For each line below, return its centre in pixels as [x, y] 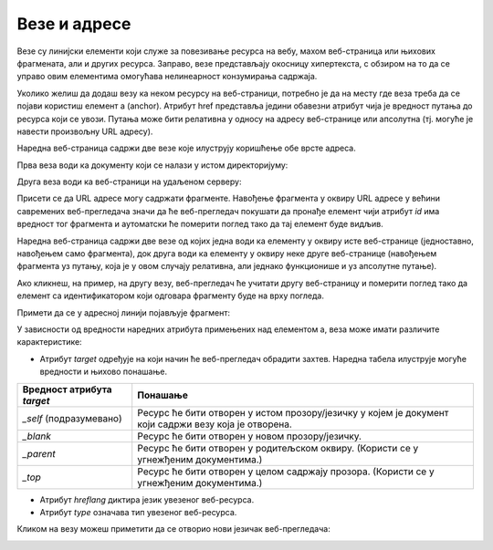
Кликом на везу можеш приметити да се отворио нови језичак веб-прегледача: [173, 529]
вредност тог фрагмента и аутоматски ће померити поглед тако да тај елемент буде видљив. [200, 224]
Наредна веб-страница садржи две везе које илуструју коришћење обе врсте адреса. [186, 148]
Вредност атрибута [68, 389]
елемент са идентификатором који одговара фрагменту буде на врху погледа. [170, 296]
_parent [39, 453]
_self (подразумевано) [72, 418]
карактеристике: [49, 342]
